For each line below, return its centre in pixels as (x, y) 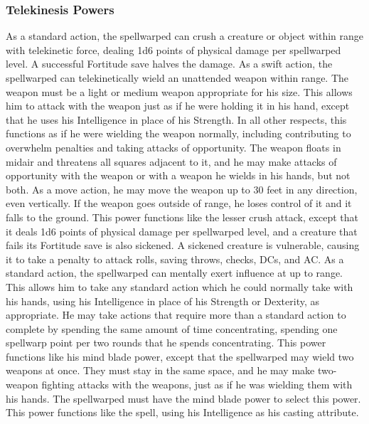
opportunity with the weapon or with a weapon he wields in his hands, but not (178, 175)
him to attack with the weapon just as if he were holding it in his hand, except (178, 106)
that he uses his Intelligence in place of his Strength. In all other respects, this (176, 119)
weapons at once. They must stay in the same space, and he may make (160, 370)
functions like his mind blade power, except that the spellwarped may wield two (180, 356)
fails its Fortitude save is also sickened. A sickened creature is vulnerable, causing (183, 245)
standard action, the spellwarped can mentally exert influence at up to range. (174, 273)
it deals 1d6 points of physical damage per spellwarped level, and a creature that (182, 231)
